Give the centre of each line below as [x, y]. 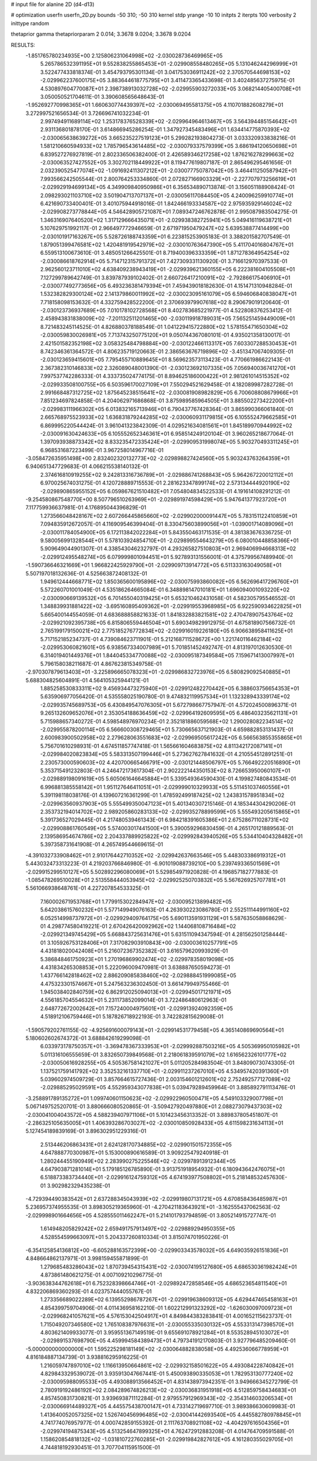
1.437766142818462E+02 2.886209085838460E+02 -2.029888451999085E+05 [138, 975]
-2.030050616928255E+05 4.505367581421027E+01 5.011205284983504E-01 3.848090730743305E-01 [167, 1063]
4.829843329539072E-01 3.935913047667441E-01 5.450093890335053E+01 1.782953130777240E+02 [167, 1374]
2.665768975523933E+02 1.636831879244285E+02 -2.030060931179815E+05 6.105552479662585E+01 [168, 418]
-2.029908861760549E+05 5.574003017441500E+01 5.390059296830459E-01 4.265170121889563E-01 [167, 828]
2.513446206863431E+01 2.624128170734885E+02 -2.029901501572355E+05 [136, 1144]
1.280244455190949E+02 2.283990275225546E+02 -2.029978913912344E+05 [138, 1161]
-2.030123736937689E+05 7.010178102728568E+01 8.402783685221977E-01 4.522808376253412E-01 [166, 311]
